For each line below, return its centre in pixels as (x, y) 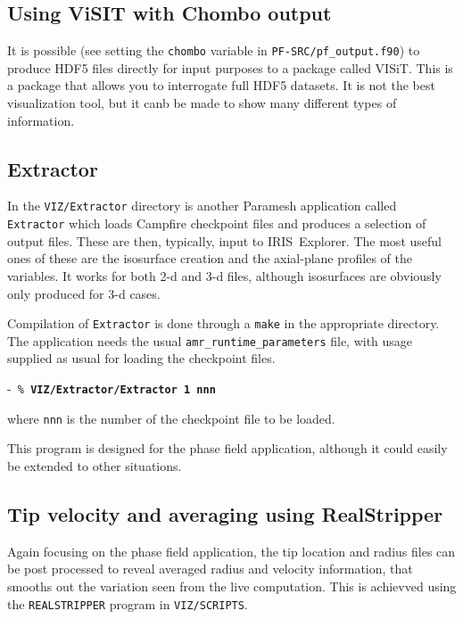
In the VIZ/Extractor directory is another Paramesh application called (202, 206)
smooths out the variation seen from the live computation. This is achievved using (232, 586)
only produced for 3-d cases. (84, 293)
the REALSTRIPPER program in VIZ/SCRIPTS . (128, 603)
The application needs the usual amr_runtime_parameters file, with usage (210, 340)
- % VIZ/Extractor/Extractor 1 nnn (112, 388)
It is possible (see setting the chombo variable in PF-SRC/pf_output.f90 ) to (214, 50)
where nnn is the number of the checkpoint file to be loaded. (171, 418)
